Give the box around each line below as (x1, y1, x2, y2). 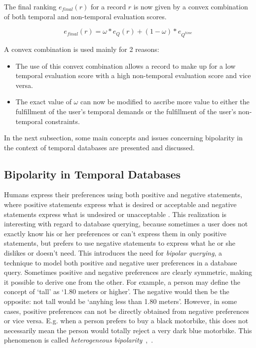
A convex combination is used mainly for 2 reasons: (4, 43, 159, 54)
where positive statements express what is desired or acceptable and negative (4, 199, 237, 210)
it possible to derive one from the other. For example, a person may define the (4, 276, 240, 287)
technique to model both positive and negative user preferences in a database (4, 257, 237, 267)
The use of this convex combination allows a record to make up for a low (15, 60, 236, 71)
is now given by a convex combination (133, 1, 248, 11)
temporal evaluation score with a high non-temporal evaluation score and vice (15, 70, 251, 81)
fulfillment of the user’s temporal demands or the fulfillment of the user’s (15, 106, 236, 116)
